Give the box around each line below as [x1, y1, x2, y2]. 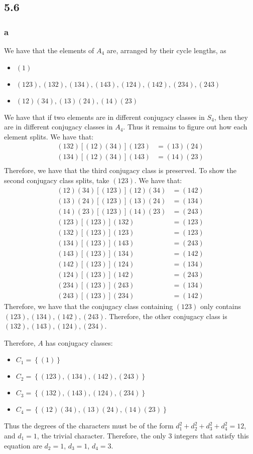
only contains [200, 301, 241, 311]
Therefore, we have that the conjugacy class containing [4, 301, 173, 311]
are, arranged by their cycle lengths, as [106, 45, 226, 55]
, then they [214, 111, 248, 122]
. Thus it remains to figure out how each [123, 121, 247, 132]
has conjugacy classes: [45, 337, 113, 348]
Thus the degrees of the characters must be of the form [4, 420, 174, 431]
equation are [4, 440, 42, 450]
